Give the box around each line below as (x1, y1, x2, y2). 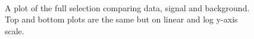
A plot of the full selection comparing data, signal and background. (5, 1, 250, 14)
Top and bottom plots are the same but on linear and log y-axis (5, 13, 238, 25)
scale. (5, 24, 24, 37)
